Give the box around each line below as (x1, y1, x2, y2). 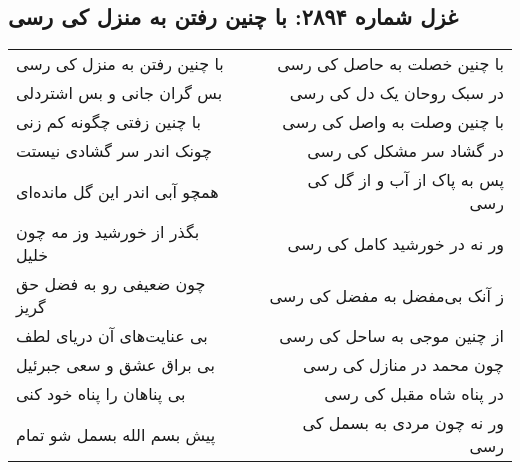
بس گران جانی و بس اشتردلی (16, 81, 223, 105)
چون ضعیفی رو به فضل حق (16, 272, 206, 296)
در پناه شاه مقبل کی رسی (324, 382, 504, 406)
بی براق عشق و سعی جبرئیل (16, 353, 215, 377)
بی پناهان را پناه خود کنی (16, 382, 186, 406)
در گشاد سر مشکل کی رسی (307, 139, 504, 163)
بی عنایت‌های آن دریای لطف (16, 324, 208, 348)
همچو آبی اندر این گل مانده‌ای (16, 179, 219, 203)
